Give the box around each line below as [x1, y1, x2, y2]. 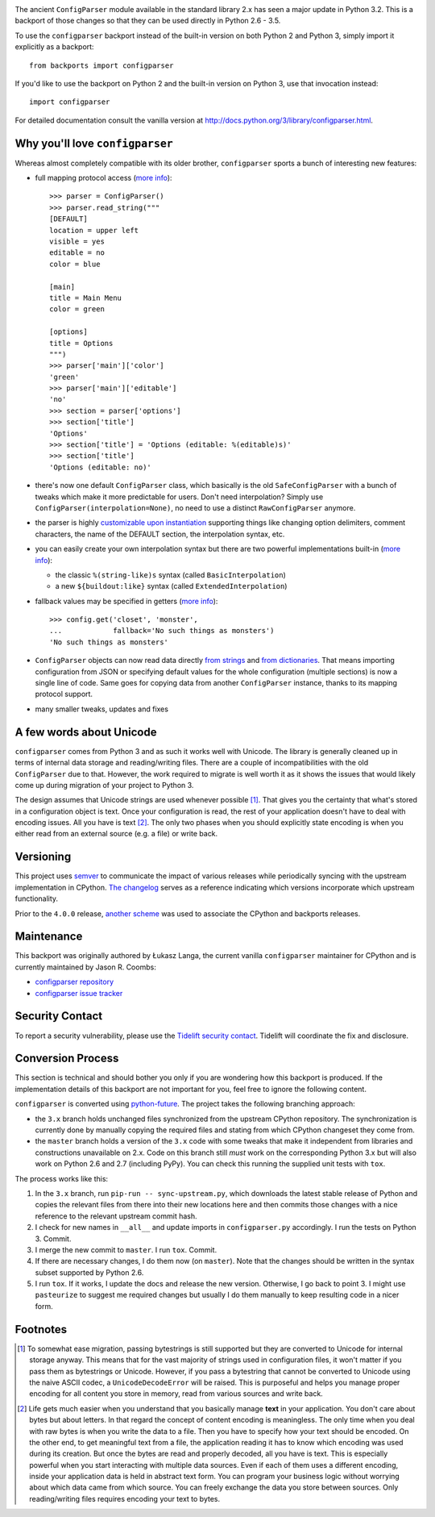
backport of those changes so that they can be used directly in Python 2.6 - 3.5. [14, 16, 281, 26]
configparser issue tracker [35, 988, 123, 998]
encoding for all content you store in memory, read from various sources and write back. [29, 1389, 324, 1398]
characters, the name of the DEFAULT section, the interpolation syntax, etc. [35, 529, 285, 539]
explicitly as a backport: [14, 42, 94, 52]
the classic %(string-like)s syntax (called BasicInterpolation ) [55, 569, 286, 580]
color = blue [49, 259, 101, 269]
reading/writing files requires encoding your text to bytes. [29, 1494, 221, 1503]
